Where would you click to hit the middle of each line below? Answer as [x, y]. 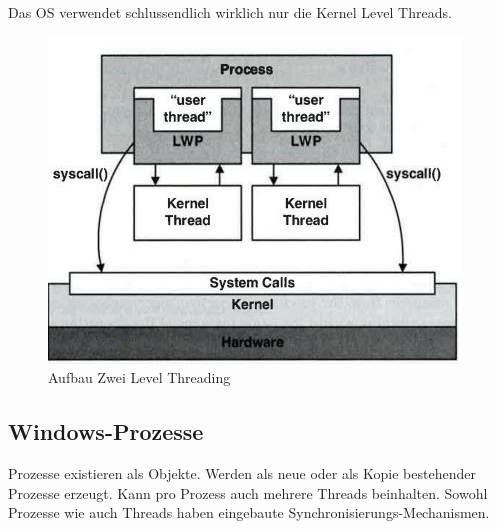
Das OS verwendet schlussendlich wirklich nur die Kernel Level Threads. [230, 12]
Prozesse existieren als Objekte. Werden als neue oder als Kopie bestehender [242, 472]
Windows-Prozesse [106, 431]
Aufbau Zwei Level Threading [139, 377]
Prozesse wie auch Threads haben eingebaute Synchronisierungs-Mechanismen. [249, 512]
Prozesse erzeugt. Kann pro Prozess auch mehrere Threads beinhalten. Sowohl [248, 492]
